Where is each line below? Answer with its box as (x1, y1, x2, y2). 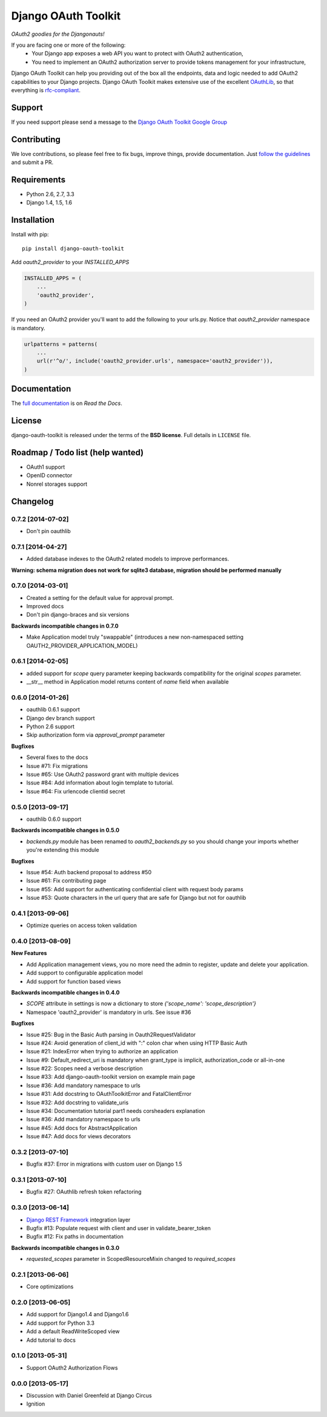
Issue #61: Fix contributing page (26, 877, 107, 885)
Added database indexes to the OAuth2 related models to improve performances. (26, 556, 230, 563)
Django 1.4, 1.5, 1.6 (26, 199, 73, 206)
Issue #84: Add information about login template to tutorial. (26, 779, 174, 786)
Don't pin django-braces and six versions (26, 611, 130, 619)
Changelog (11, 496, 54, 506)
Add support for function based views (26, 977, 121, 985)
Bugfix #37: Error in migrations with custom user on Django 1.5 (26, 1160, 182, 1168)
